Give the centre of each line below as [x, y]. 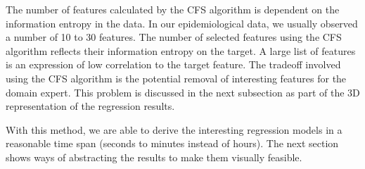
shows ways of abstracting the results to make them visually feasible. [154, 157]
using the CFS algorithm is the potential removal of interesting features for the [176, 78]
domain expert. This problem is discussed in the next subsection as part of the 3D [183, 92]
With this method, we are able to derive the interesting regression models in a [174, 129]
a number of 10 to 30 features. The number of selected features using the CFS [174, 37]
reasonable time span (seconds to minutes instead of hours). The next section [172, 143]
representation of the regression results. [90, 106]
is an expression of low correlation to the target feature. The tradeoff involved [173, 64]
